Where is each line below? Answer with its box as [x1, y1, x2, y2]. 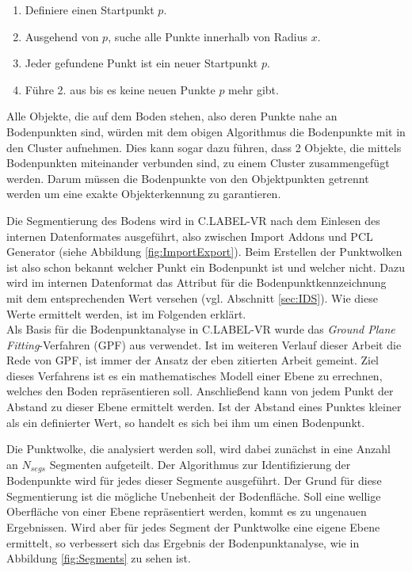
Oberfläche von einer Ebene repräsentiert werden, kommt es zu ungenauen [6, 503, 367, 520]
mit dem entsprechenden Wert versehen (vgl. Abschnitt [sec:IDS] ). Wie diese [6, 289, 378, 306]
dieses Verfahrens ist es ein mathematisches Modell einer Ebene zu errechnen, [6, 367, 383, 383]
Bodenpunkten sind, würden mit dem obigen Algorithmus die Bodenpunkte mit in [6, 123, 406, 139]
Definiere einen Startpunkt [25, 2, 154, 17]
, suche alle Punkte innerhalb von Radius [108, 28, 307, 44]
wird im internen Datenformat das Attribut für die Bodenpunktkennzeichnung [6, 274, 387, 291]
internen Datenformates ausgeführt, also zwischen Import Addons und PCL [6, 227, 373, 244]
